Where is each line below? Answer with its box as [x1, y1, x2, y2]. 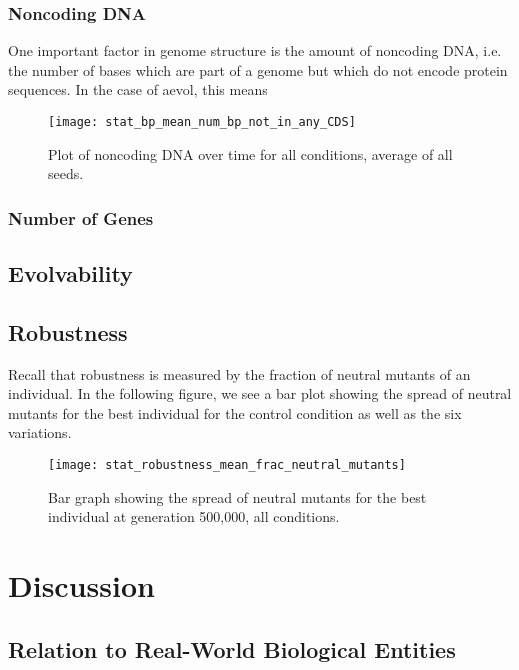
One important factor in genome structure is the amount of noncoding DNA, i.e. [8, 40, 502, 61]
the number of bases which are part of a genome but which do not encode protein [8, 59, 508, 80]
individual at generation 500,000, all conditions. [48, 506, 340, 527]
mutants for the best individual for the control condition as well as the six [8, 402, 462, 423]
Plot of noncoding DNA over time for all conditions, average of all [48, 143, 453, 164]
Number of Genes [8, 205, 154, 230]
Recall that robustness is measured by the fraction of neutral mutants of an [8, 363, 471, 384]
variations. [8, 422, 72, 443]
